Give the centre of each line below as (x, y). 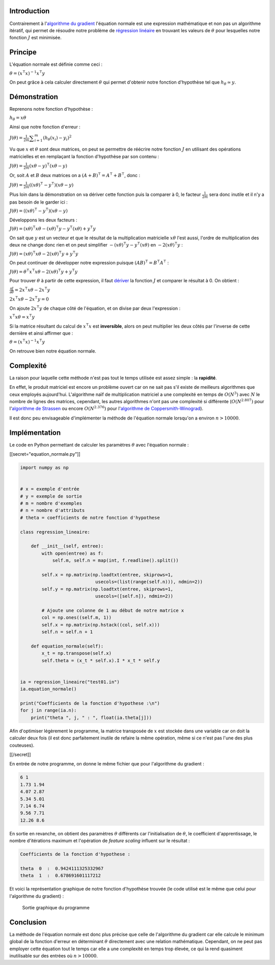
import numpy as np (44, 468)
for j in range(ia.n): (48, 710)
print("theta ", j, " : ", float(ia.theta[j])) (91, 717)
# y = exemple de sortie (51, 496)
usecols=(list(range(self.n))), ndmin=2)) (149, 582)
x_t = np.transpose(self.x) (77, 653)
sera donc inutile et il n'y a (237, 194)
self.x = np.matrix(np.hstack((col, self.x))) (101, 625)
